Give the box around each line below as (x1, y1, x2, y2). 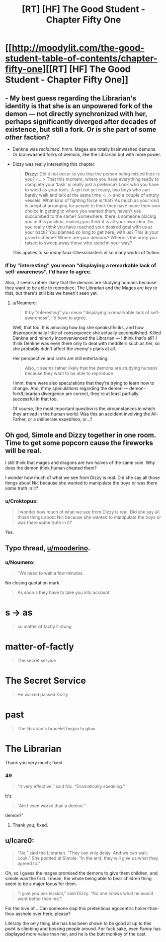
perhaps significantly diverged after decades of (5, 117, 157, 126)
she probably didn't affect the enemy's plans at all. (12, 346, 116, 352)
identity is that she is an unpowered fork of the (5, 101, 153, 110)
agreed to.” (17, 860, 41, 866)
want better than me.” (17, 896, 62, 902)
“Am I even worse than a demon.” (17, 803, 86, 809)
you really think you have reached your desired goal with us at (24, 224, 153, 230)
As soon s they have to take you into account (17, 589, 110, 595)
